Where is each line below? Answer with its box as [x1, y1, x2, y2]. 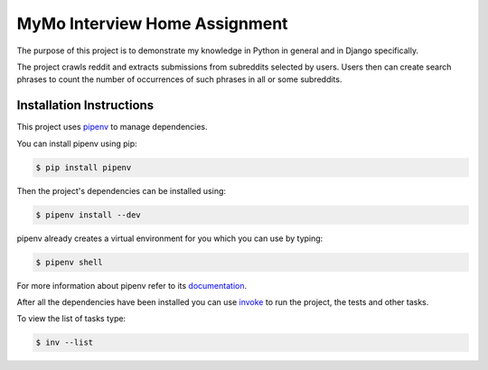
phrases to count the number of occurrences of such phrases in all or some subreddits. [16, 74, 343, 85]
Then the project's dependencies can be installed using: [16, 185, 226, 196]
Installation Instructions [16, 97, 155, 113]
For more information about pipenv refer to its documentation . [16, 280, 248, 291]
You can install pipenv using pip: [16, 138, 137, 149]
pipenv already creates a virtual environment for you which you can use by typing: [16, 233, 324, 244]
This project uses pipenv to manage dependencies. [16, 122, 208, 133]
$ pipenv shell [35, 257, 103, 267]
